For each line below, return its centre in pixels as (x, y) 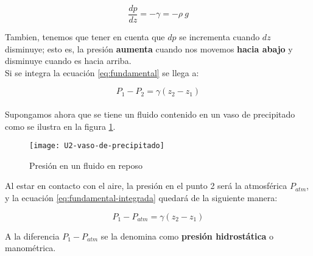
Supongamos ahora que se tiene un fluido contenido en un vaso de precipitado (150, 114)
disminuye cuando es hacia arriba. (68, 61)
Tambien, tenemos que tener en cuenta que (85, 37)
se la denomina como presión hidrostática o (187, 236)
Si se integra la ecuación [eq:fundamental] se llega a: (102, 72)
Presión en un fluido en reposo (86, 165)
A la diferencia (32, 236)
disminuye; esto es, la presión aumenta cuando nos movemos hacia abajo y (149, 48)
